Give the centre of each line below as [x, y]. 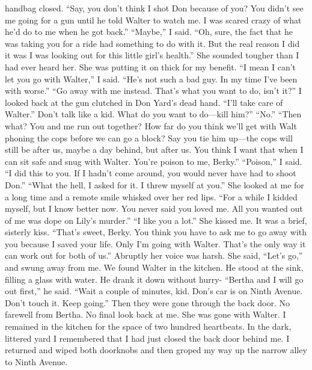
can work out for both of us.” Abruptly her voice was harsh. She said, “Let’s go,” [154, 255]
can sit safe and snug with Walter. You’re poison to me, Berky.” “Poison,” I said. [154, 161]
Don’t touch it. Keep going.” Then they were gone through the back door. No [147, 302]
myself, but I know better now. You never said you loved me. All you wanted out [154, 208]
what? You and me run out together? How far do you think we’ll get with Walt [151, 125]
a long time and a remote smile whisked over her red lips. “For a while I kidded [151, 196]
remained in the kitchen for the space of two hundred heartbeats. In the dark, [148, 326]
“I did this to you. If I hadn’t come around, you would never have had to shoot [151, 173]
